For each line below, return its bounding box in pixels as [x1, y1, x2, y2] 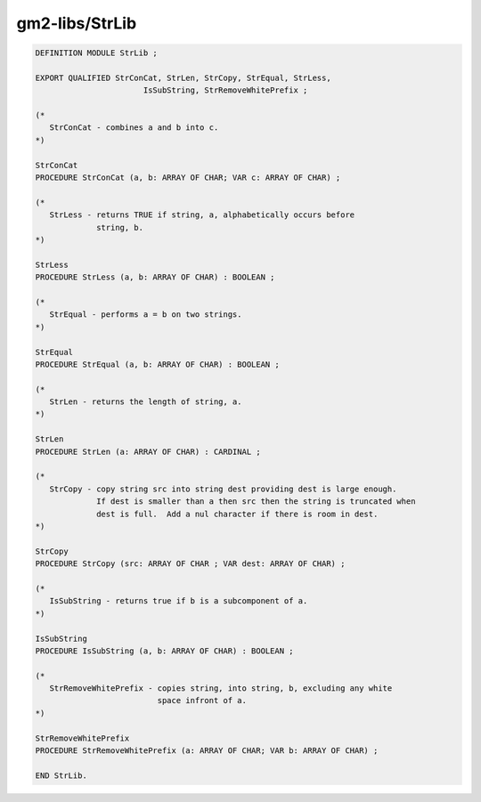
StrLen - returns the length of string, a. [49, 397, 242, 407]
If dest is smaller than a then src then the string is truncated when [96, 497, 416, 506]
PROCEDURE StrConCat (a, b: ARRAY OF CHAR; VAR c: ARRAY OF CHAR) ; [35, 173, 341, 182]
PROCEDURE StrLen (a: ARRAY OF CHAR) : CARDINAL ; [35, 446, 262, 457]
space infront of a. [157, 695, 247, 706]
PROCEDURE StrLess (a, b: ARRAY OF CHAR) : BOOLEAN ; [35, 272, 275, 282]
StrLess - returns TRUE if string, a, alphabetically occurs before [49, 210, 355, 220]
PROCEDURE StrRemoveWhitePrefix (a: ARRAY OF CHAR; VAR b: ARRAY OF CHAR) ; [35, 746, 379, 756]
